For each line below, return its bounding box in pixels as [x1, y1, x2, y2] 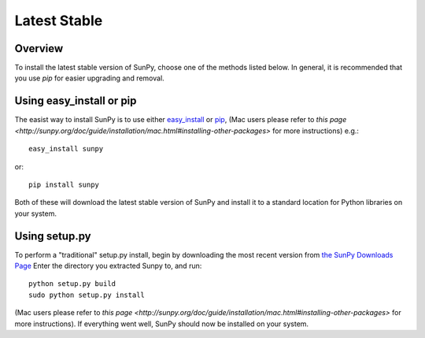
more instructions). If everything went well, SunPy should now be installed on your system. [14, 319, 309, 329]
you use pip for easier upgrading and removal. [14, 73, 164, 83]
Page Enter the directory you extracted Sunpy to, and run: [14, 261, 202, 270]
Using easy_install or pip [14, 95, 137, 108]
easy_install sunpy [28, 144, 104, 154]
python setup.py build [28, 280, 116, 288]
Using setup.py [14, 229, 91, 243]
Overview [14, 42, 64, 55]
